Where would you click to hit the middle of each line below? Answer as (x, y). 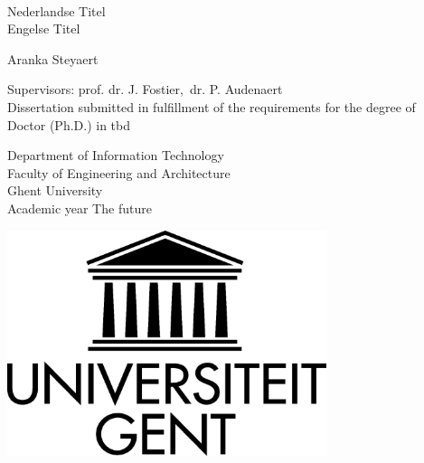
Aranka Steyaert (53, 58)
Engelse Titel (44, 28)
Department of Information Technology (116, 155)
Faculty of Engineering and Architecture (119, 172)
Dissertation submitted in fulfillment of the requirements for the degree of (212, 106)
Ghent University (55, 190)
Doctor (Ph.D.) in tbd (69, 124)
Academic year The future (80, 208)
